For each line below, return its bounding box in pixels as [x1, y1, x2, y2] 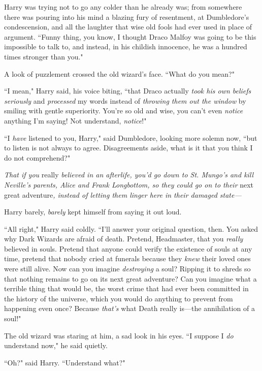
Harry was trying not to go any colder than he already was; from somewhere [4, 2, 242, 12]
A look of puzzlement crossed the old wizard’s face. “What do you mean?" [4, 68, 235, 79]
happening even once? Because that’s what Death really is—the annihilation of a [4, 303, 255, 314]
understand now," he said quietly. [4, 340, 108, 351]
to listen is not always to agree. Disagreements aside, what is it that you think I [4, 142, 253, 153]
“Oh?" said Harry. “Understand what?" [4, 357, 125, 367]
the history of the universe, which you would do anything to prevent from [4, 293, 233, 303]
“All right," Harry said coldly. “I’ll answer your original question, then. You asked [4, 223, 258, 234]
